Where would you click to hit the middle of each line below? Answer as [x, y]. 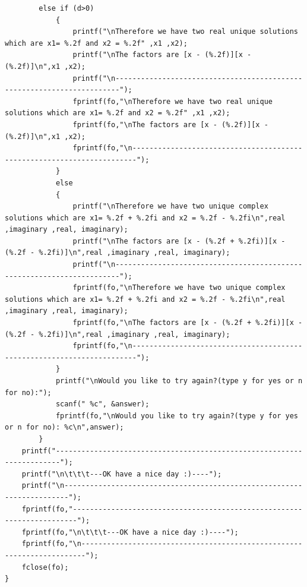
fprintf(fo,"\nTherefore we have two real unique [173, 101]
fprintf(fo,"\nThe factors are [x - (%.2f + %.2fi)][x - [188, 323]
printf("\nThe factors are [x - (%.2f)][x [158, 55]
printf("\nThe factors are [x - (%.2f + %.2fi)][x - [179, 241]
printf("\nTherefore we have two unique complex [170, 206]
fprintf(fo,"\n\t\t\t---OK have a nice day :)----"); [130, 532]
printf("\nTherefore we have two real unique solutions [185, 32]
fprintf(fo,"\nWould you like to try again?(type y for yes [177, 416]
